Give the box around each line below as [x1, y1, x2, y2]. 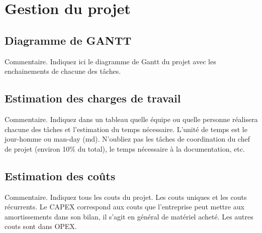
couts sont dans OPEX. [5, 221, 77, 231]
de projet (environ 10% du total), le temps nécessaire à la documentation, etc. [5, 143, 245, 154]
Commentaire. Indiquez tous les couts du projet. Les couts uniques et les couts [5, 191, 247, 202]
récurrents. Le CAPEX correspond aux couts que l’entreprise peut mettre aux [5, 201, 244, 212]
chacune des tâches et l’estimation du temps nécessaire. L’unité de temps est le [5, 124, 247, 134]
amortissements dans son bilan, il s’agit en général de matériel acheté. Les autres [5, 211, 253, 221]
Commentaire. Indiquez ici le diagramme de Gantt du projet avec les [5, 56, 216, 66]
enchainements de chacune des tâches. [5, 66, 121, 76]
